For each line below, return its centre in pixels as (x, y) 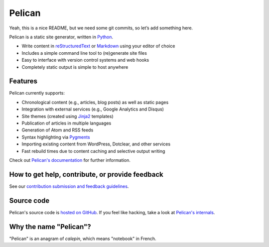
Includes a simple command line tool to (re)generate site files (84, 53)
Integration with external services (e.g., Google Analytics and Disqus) (93, 109)
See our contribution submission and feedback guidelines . (69, 186)
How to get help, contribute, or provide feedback (86, 174)
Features (23, 81)
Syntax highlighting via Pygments (56, 137)
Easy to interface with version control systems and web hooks (85, 60)
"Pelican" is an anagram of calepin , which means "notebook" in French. (83, 239)
